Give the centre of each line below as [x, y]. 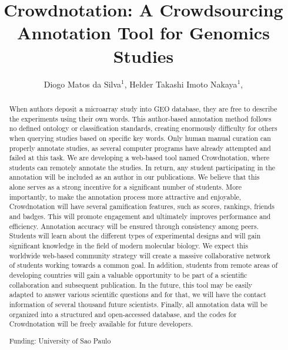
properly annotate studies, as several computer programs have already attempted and [140, 148]
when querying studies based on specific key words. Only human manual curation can [140, 138]
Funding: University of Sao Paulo [60, 340]
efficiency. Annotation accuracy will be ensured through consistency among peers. [134, 226]
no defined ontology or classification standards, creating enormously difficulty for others [143, 128]
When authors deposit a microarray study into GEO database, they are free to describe [143, 108]
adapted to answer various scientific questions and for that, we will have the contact [138, 295]
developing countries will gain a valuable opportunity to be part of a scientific [128, 275]
